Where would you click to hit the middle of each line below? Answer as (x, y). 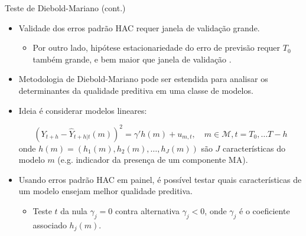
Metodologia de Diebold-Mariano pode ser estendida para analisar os (143, 79)
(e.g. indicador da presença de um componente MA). (153, 160)
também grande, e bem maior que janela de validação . (132, 59)
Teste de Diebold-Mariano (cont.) (65, 8)
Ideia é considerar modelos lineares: (83, 110)
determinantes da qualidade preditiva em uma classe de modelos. (136, 90)
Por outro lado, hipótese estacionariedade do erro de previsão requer (157, 47)
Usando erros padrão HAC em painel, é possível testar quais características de (160, 179)
